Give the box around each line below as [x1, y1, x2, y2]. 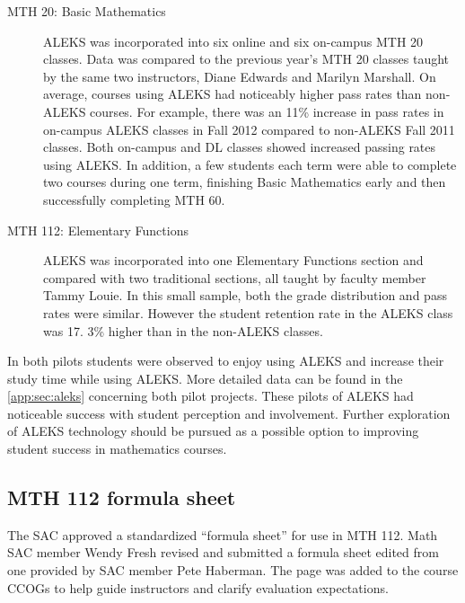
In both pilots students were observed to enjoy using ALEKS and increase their [7, 351, 444, 370]
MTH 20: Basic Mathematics [7, 2, 166, 20]
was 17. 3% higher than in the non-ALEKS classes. [43, 321, 323, 340]
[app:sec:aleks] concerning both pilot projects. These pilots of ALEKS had [7, 386, 414, 405]
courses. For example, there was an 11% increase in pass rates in [90, 102, 444, 120]
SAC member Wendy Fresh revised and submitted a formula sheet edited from [7, 543, 439, 562]
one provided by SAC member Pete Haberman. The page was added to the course [7, 561, 459, 580]
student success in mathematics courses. [7, 439, 227, 458]
